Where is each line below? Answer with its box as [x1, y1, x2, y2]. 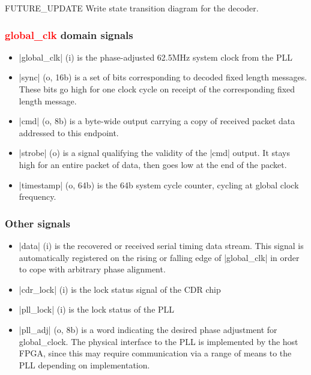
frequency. [19, 190, 56, 203]
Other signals [5, 215, 70, 230]
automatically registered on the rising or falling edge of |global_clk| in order [19, 251, 300, 263]
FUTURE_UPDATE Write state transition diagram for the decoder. [5, 2, 259, 14]
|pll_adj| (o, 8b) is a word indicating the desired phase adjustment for [19, 323, 277, 335]
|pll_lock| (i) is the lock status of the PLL [19, 303, 175, 316]
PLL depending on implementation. [19, 358, 150, 371]
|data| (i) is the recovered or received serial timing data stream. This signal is [19, 239, 304, 251]
